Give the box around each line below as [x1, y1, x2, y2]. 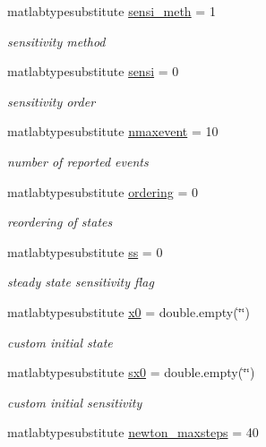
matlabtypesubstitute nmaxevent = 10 [7, 122, 219, 141]
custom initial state [7, 332, 113, 351]
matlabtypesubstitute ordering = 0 [7, 182, 198, 201]
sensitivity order [7, 91, 96, 110]
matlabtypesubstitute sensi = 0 [7, 62, 179, 81]
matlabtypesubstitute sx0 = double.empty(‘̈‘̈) [7, 363, 255, 382]
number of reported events [7, 151, 149, 170]
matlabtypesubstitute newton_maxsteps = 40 [7, 423, 259, 442]
